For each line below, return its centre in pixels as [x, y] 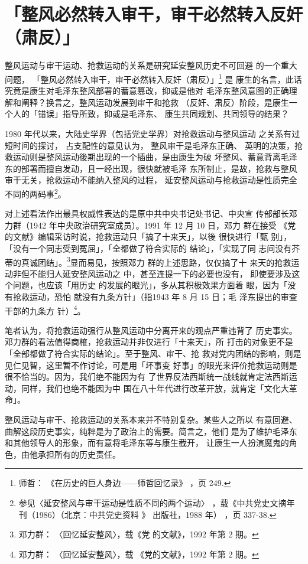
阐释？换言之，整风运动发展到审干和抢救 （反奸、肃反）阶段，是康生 [155, 102]
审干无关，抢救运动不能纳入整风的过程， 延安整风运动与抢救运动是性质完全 [151, 180]
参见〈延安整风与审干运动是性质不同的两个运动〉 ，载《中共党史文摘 [153, 502]
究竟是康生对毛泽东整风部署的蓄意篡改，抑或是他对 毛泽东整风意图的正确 [147, 91]
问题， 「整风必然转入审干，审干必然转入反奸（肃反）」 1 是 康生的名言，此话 [153, 78]
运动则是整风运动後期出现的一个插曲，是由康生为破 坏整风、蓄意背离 [147, 157]
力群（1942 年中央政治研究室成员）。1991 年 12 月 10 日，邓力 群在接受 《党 [150, 225]
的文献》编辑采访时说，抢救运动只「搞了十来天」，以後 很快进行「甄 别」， [148, 237]
